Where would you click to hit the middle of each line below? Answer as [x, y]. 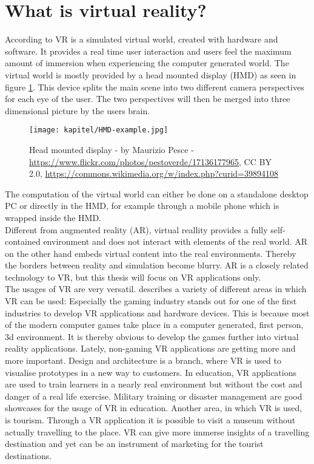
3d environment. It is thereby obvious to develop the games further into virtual [152, 336]
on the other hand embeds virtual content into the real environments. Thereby [151, 253]
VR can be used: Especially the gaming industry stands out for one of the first [151, 301]
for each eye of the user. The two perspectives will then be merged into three [148, 99]
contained [23, 241]
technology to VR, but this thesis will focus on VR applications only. [133, 277]
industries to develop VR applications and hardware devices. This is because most [157, 312]
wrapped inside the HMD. [53, 217]
